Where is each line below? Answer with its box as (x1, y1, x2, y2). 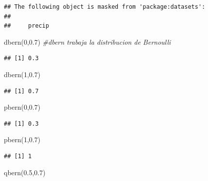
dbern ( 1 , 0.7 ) (4, 69, 41, 79)
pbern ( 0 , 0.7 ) (4, 102, 41, 112)
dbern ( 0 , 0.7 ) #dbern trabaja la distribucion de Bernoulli (4, 36, 171, 47)
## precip (4, 22, 49, 30)
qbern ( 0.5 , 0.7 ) (4, 167, 46, 177)
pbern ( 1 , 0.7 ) (4, 134, 41, 145)
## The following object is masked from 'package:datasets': (4, 3, 206, 10)
